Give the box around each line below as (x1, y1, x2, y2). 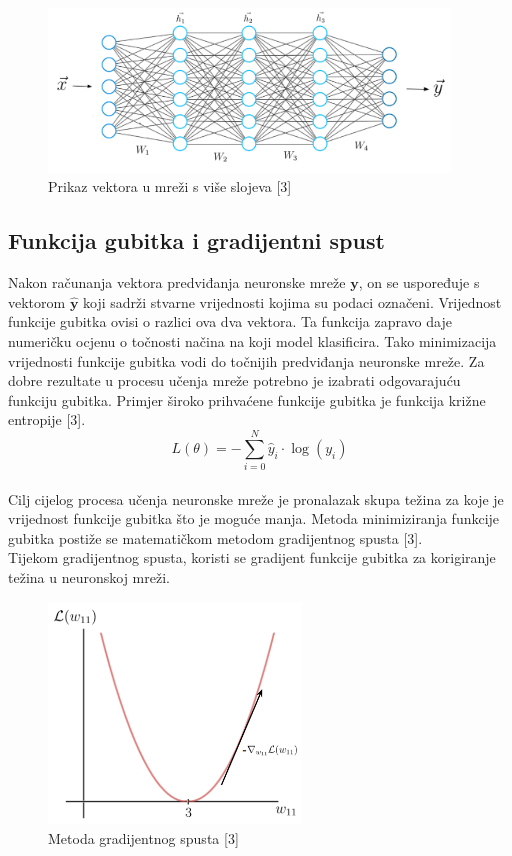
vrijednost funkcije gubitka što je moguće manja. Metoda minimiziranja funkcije (8, 508, 500, 529)
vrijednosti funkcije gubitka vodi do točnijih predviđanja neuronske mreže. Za (8, 350, 485, 371)
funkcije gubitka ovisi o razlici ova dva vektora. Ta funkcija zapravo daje (8, 311, 452, 332)
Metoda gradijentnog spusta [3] (48, 827, 239, 848)
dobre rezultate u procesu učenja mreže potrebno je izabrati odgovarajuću (8, 370, 461, 391)
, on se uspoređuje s (358, 272, 480, 293)
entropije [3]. (8, 409, 86, 430)
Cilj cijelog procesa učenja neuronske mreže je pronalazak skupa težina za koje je (8, 488, 504, 509)
